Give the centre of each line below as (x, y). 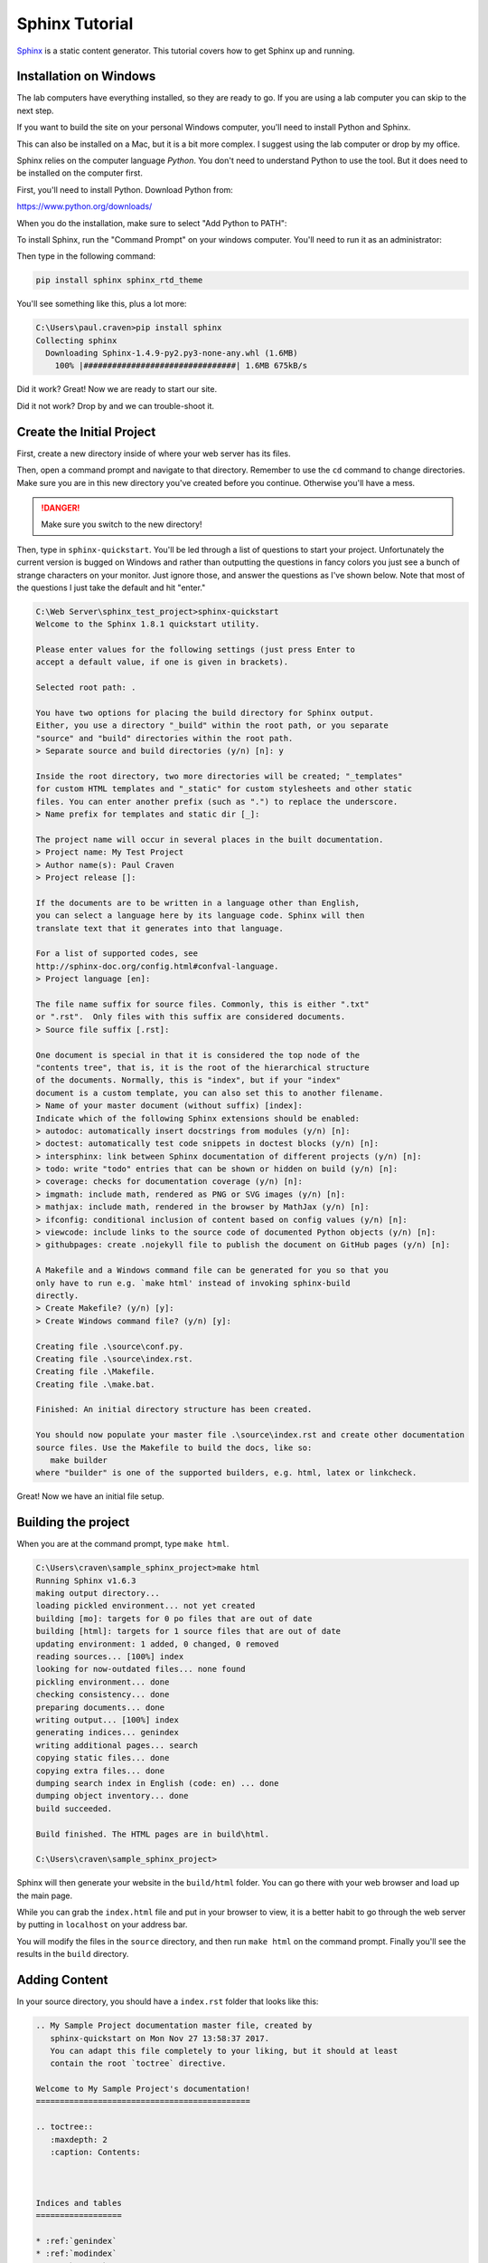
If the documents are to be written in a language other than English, (198, 902)
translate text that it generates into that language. (160, 928)
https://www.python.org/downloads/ (84, 206)
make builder (79, 1461)
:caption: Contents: (96, 2153)
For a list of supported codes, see (117, 954)
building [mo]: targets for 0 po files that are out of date (174, 1618)
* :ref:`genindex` (76, 2241)
